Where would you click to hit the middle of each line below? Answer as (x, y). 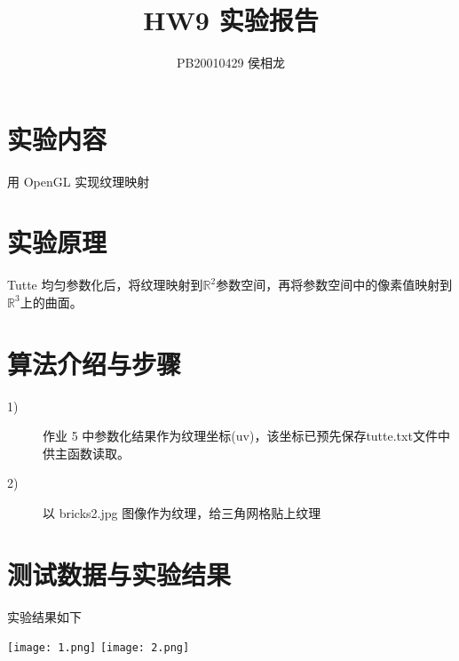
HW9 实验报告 (231, 20)
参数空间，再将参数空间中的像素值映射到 (334, 285)
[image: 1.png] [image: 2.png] (99, 648)
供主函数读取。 (86, 453)
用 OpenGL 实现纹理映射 (79, 181)
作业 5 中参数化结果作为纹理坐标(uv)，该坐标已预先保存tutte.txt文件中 (246, 436)
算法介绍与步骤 (95, 363)
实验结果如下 (44, 616)
